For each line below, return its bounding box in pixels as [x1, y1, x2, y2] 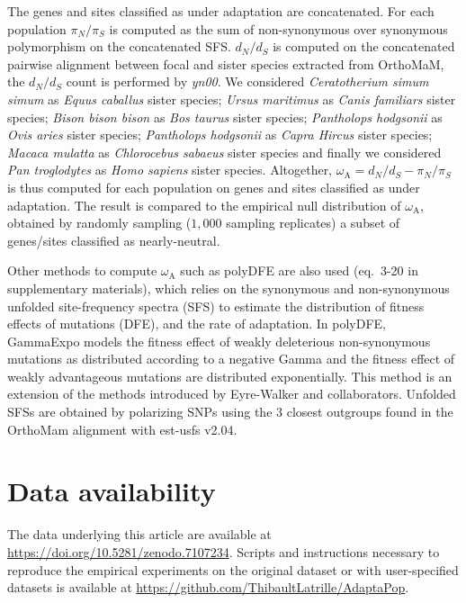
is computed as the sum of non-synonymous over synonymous [109, 19, 448, 38]
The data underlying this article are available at [7, 525, 272, 544]
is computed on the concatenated [273, 37, 455, 56]
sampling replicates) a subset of [226, 213, 400, 232]
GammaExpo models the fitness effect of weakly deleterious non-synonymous [7, 331, 431, 350]
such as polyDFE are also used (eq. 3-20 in [180, 261, 418, 280]
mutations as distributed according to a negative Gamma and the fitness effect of [7, 349, 455, 368]
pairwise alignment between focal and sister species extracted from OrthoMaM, [7, 54, 444, 73]
